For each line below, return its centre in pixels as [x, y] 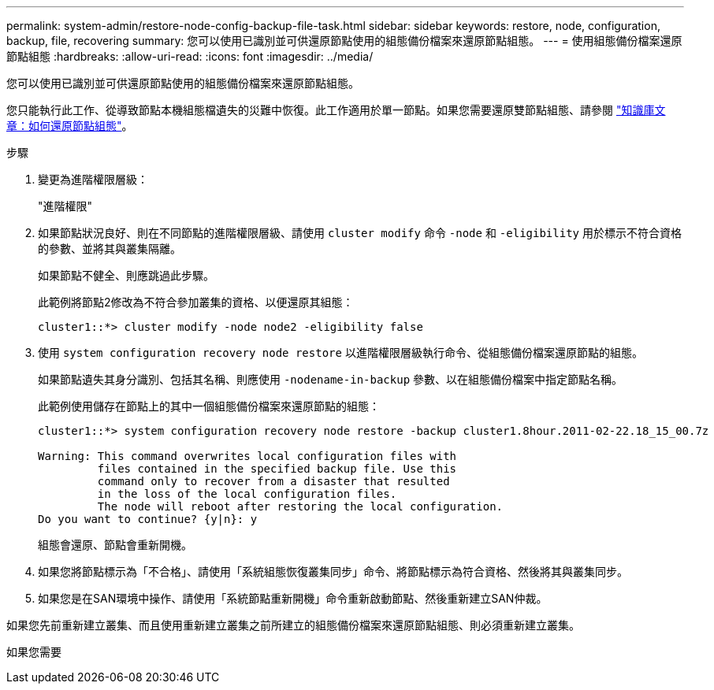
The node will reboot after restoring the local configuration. [300, 506]
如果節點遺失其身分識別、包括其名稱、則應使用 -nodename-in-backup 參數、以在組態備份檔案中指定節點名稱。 [331, 379]
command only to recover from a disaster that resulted [273, 481]
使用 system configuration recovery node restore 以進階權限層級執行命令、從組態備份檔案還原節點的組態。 [340, 352]
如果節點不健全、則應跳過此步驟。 [126, 275]
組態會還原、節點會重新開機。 [115, 545]
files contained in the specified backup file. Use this [277, 469]
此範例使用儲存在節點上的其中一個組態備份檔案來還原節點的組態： [209, 406]
